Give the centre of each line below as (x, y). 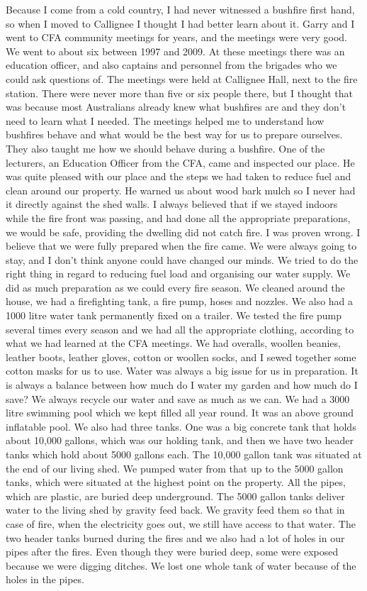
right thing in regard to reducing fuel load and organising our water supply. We (178, 274)
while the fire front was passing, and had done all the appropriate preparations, (178, 217)
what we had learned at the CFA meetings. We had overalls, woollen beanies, (173, 343)
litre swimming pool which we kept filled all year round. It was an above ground (180, 413)
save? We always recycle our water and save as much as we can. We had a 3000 (178, 398)
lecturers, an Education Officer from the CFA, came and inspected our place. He (180, 162)
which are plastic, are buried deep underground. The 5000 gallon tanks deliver (175, 496)
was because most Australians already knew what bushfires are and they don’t (176, 107)
